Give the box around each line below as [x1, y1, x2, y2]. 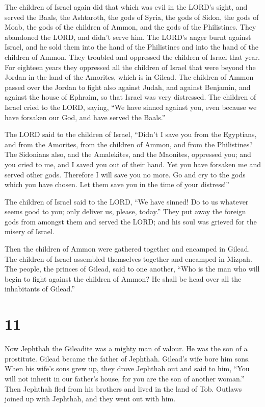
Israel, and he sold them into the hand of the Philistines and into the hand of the [5, 41, 258, 52]
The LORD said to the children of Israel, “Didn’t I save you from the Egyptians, [5, 129, 257, 140]
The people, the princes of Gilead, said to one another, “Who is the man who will [5, 263, 260, 274]
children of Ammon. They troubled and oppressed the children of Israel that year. [5, 51, 260, 62]
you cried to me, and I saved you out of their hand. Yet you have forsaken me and [5, 159, 261, 169]
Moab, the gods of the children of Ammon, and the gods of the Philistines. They [5, 21, 256, 32]
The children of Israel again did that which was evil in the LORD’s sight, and [5, 2, 248, 12]
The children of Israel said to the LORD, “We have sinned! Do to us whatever [5, 196, 249, 207]
